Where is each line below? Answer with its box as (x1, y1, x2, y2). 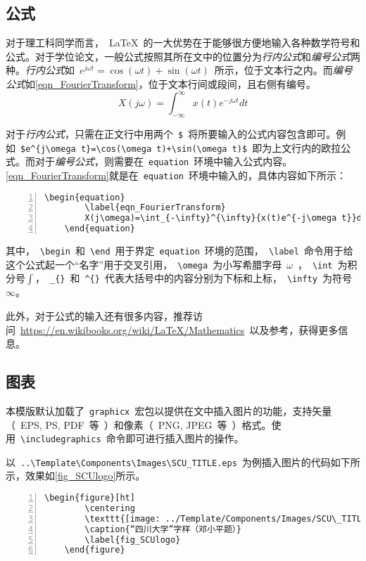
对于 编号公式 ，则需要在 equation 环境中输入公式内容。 (34, 154, 293, 169)
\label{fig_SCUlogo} (84, 534, 181, 545)
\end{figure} (64, 545, 125, 555)
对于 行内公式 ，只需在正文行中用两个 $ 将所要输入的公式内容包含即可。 (6, 126, 336, 141)
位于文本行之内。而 (244, 63, 333, 77)
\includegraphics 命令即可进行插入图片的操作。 (20, 431, 244, 446)
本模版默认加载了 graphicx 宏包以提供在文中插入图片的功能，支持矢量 (6, 403, 332, 418)
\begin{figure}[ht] (44, 493, 135, 503)
